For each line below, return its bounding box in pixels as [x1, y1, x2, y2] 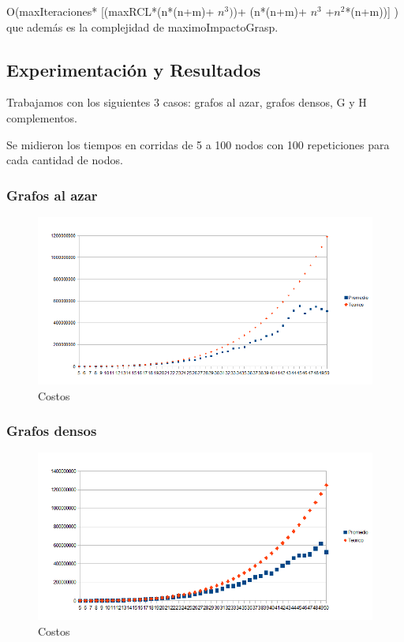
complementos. [6, 109, 77, 126]
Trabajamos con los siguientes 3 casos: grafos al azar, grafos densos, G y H [6, 94, 367, 111]
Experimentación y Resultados [6, 57, 261, 81]
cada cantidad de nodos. [6, 152, 123, 168]
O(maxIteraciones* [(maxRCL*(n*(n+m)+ [6, 3, 215, 19]
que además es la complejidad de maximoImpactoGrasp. [6, 18, 279, 35]
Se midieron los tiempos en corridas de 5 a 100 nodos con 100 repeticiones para [6, 136, 390, 152]
